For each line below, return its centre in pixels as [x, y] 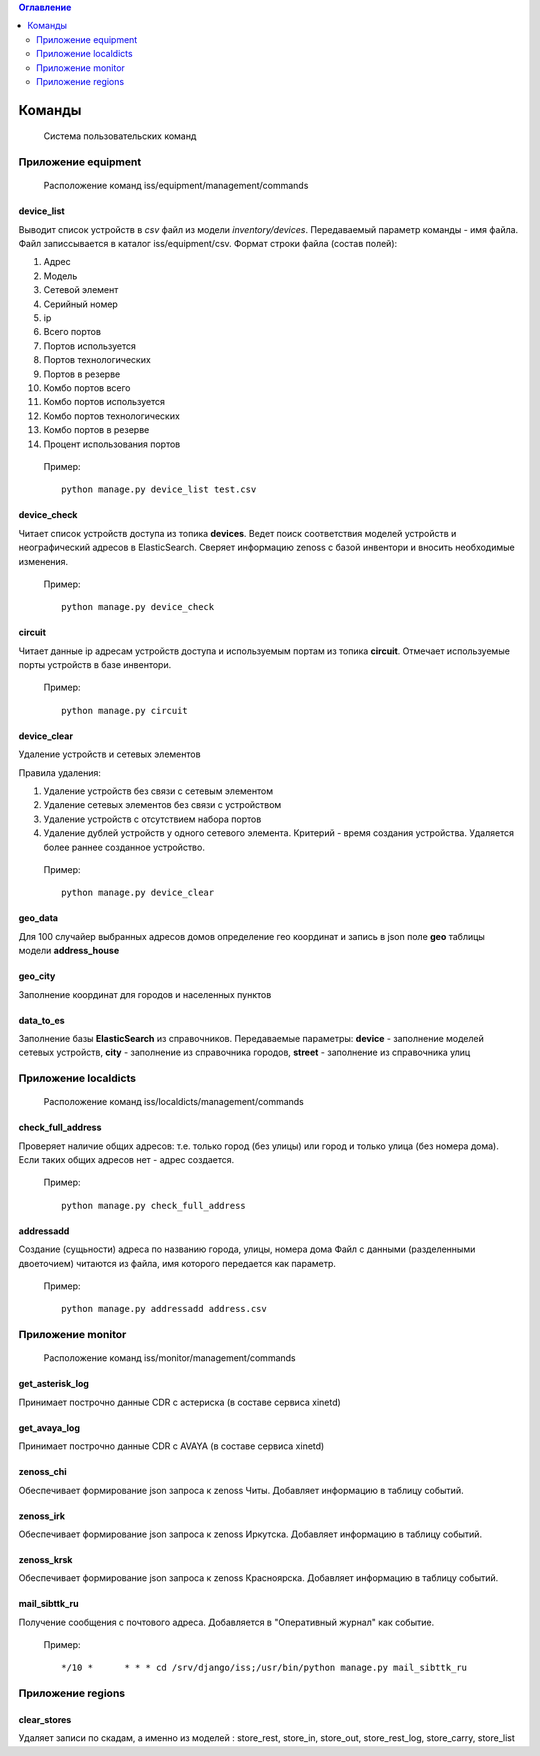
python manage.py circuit [125, 710]
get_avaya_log [49, 1427]
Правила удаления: [60, 772]
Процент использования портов [112, 444]
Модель [60, 276]
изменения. [43, 561]
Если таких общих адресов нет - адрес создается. [126, 1160]
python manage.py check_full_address [154, 1205]
